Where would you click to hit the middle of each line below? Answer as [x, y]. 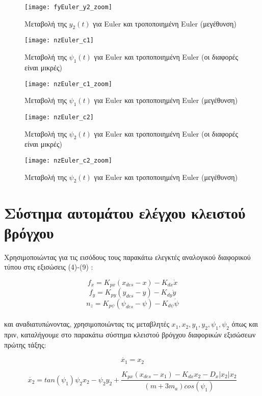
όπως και [245, 324]
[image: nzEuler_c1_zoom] [68, 84]
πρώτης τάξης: [25, 344]
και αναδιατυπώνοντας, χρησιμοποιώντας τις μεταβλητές [87, 324]
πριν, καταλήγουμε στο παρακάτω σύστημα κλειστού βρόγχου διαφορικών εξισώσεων [130, 335]
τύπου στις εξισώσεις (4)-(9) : [49, 267]
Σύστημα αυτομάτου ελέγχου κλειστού [125, 212]
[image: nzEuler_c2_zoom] [68, 161]
